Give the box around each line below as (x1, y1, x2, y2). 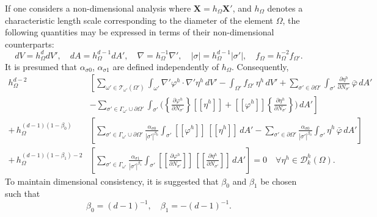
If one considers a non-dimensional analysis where (5, 2, 191, 14)
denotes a (267, 2, 303, 14)
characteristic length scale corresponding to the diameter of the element (5, 13, 274, 26)
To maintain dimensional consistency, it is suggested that (5, 174, 219, 187)
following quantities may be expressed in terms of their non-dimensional (5, 26, 274, 38)
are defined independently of (112, 60, 219, 73)
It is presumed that (5, 60, 78, 73)
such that (5, 187, 40, 200)
